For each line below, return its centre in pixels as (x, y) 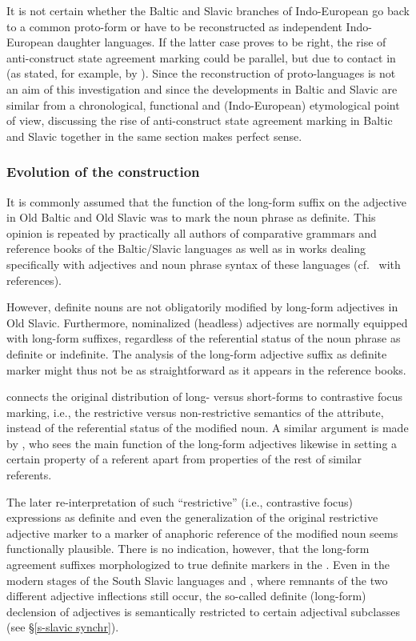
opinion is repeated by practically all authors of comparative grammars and (192, 232)
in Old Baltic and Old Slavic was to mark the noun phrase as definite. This (191, 217)
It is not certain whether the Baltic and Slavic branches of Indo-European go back (208, 10)
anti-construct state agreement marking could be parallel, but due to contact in (201, 57)
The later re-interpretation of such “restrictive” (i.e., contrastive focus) (180, 501)
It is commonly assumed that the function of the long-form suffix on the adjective (207, 201)
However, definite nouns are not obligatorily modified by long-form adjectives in (202, 307)
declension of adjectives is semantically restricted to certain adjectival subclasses (203, 611)
